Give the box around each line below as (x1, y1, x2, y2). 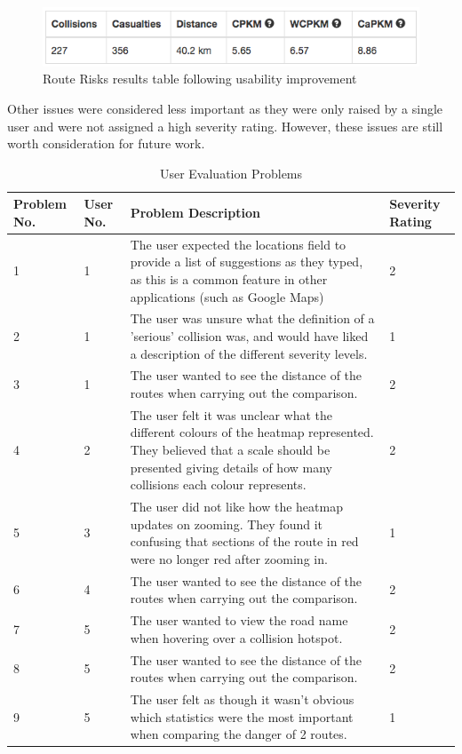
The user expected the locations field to (130, 234, 346, 253)
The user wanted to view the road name (130, 611, 348, 630)
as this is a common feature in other (130, 269, 328, 288)
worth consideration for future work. (7, 134, 205, 153)
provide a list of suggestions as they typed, (130, 252, 363, 271)
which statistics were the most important (130, 707, 354, 726)
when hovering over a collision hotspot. (130, 628, 343, 647)
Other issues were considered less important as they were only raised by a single (7, 99, 443, 117)
